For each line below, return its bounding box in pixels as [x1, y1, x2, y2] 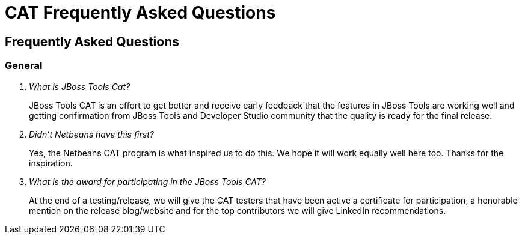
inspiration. [29, 157, 73, 168]
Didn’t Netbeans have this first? [29, 129, 154, 139]
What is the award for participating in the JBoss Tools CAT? [29, 176, 266, 187]
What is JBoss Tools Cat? [29, 81, 130, 92]
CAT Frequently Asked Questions [5, 2, 276, 23]
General [5, 59, 43, 72]
